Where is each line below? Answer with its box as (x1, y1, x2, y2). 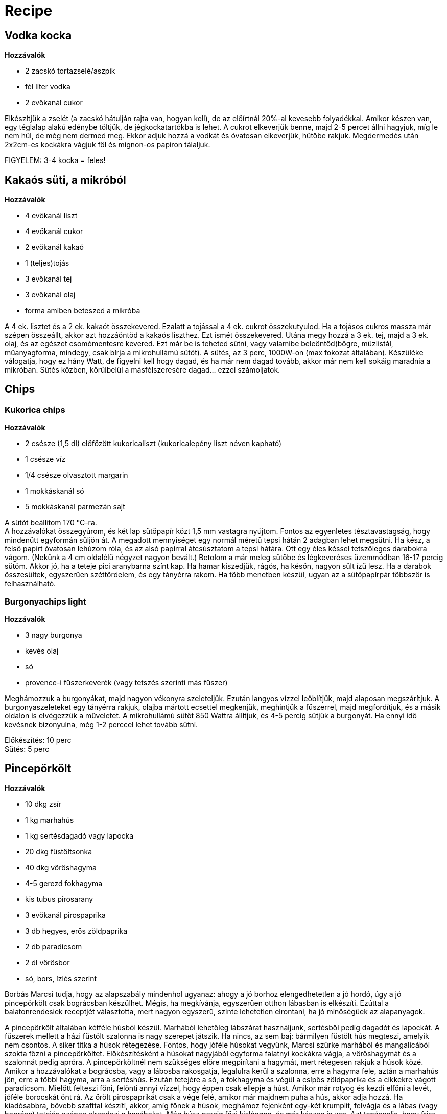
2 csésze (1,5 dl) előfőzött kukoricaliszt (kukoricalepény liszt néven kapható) (25, 439, 282, 448)
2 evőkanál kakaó (25, 243, 84, 252)
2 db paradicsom (25, 942, 82, 951)
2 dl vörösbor (25, 958, 70, 967)
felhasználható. (5, 579, 56, 588)
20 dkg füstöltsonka (25, 847, 92, 856)
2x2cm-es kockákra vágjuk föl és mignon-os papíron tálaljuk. (5, 140, 210, 149)
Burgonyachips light (5, 596, 86, 607)
